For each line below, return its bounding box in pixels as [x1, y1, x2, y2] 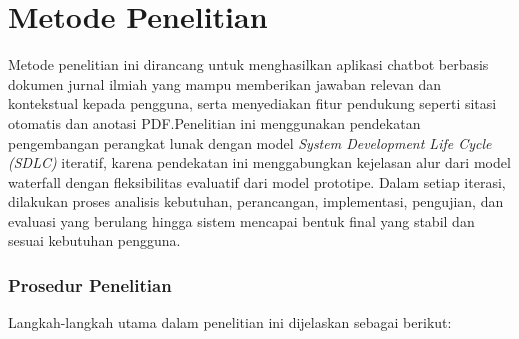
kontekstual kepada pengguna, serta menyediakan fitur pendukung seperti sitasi [8, 93, 497, 114]
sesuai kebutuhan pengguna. [8, 230, 181, 251]
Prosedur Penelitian [8, 272, 172, 297]
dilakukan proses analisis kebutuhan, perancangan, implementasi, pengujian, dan [8, 191, 504, 212]
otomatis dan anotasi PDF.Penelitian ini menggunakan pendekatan [8, 112, 421, 133]
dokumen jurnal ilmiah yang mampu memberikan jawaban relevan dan [8, 73, 441, 94]
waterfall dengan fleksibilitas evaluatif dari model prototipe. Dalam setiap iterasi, [8, 171, 506, 192]
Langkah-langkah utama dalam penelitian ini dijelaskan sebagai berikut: [8, 312, 452, 333]
